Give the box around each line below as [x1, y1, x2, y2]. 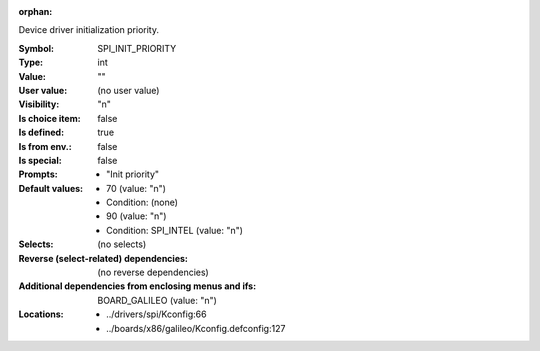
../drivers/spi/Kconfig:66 [106, 308, 207, 320]
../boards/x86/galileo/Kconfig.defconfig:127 [106, 322, 286, 334]
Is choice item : [18, 112, 81, 124]
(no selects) [97, 238, 147, 250]
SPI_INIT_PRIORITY [97, 42, 177, 54]
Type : [18, 56, 44, 69]
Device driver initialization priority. [18, 24, 160, 36]
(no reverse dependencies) [97, 266, 209, 279]
